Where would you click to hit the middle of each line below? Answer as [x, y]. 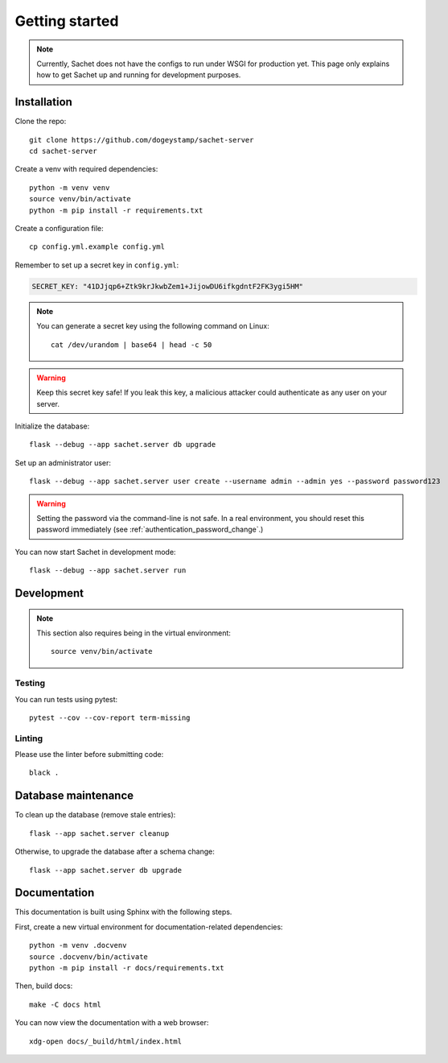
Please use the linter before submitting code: [89, 755]
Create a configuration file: [59, 228]
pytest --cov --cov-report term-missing [110, 718]
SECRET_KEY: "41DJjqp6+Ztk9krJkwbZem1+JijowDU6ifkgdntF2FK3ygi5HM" [168, 286]
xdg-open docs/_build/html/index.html [106, 1041]
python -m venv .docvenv [78, 945]
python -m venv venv [70, 188]
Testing [30, 683]
